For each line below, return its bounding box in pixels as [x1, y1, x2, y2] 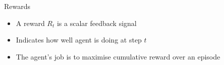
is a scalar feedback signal [57, 17, 137, 28]
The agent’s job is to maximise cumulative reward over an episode [16, 51, 220, 61]
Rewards [4, 1, 31, 11]
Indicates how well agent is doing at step [16, 34, 142, 45]
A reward [16, 17, 45, 28]
